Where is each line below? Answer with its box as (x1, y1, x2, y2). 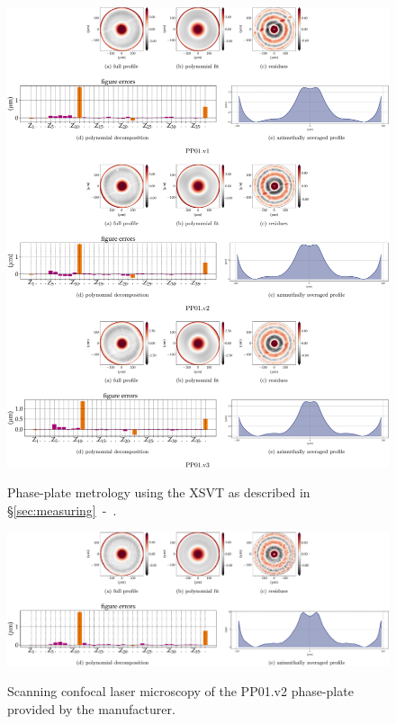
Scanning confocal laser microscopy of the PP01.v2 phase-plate (7, 682, 354, 701)
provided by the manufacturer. (7, 699, 175, 718)
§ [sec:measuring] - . (7, 500, 117, 519)
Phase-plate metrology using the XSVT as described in (7, 483, 310, 502)
